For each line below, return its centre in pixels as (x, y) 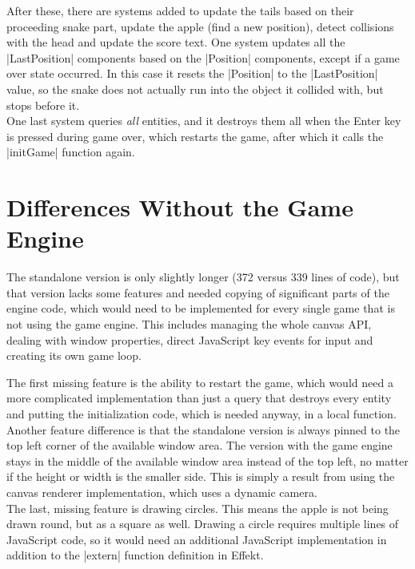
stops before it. (43, 105)
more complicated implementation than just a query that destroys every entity (199, 398)
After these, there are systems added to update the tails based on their (180, 10)
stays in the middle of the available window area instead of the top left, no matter (207, 460)
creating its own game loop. (74, 355)
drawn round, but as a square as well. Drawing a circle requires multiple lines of (203, 524)
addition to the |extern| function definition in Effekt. (135, 555)
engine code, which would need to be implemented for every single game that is (201, 308)
